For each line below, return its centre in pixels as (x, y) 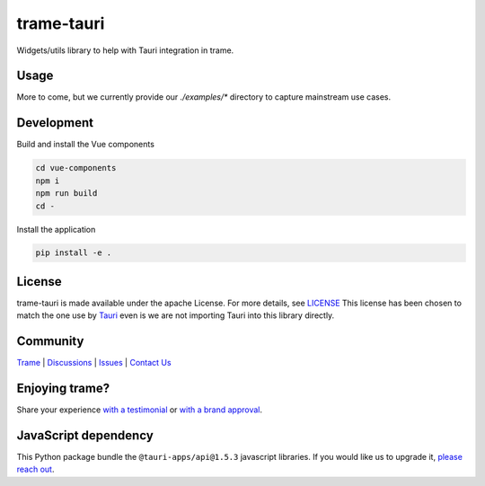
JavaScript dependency (85, 435)
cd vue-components (76, 168)
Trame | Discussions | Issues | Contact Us (94, 363)
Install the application (56, 229)
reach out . (35, 469)
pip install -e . (74, 253)
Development (55, 123)
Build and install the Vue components (85, 145)
